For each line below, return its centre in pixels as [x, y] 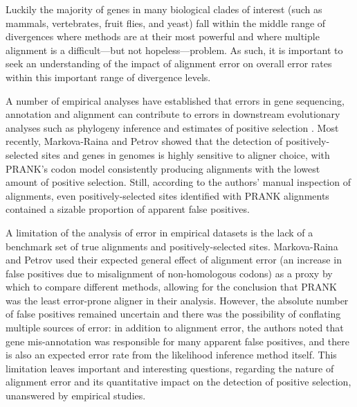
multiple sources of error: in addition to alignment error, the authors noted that [175, 328]
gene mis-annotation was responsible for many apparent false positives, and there [177, 341]
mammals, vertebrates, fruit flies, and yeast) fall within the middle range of [166, 23]
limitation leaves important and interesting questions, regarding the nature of [170, 368]
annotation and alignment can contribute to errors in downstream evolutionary [173, 114]
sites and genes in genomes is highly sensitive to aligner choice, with [186, 154]
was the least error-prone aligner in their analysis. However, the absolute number [177, 300]
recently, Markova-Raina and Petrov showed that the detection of [144, 141]
